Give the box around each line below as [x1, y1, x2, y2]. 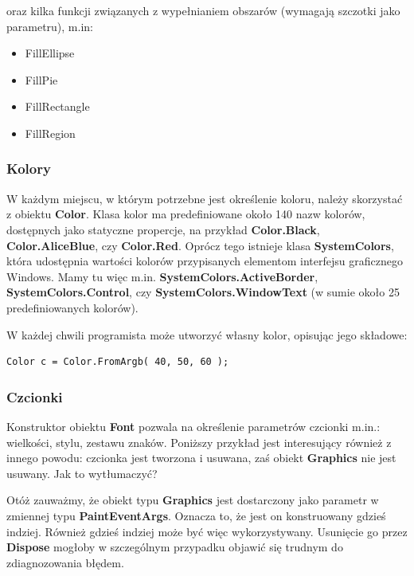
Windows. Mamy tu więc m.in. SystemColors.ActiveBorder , [6, 268, 318, 284]
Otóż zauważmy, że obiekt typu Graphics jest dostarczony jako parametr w [6, 492, 379, 508]
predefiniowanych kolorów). [6, 299, 139, 315]
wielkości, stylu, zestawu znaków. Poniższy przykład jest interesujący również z [6, 433, 392, 450]
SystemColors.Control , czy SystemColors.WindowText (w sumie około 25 [6, 284, 400, 300]
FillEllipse [25, 45, 75, 61]
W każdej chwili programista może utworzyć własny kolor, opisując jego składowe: [6, 326, 408, 343]
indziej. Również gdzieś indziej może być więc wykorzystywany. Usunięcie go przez [6, 523, 408, 539]
